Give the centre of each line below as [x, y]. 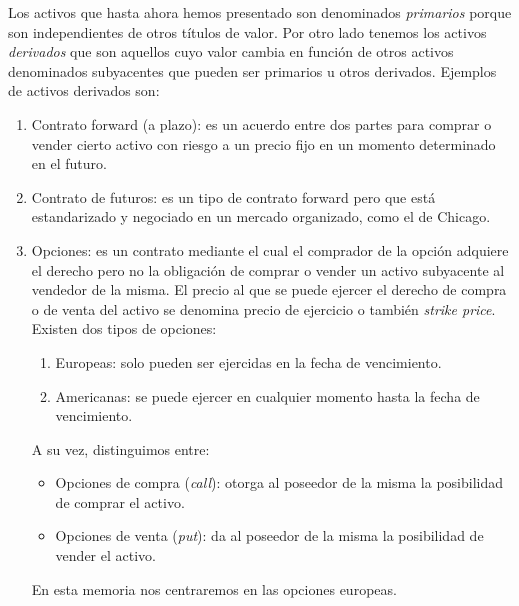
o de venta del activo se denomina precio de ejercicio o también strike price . [263, 308]
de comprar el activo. [120, 501]
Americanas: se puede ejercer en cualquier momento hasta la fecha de [267, 395]
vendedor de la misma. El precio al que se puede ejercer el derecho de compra [269, 289]
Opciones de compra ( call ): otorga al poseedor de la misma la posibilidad [279, 482]
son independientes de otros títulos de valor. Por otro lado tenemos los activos [247, 31]
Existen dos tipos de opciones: [124, 328]
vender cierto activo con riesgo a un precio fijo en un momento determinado [263, 143]
